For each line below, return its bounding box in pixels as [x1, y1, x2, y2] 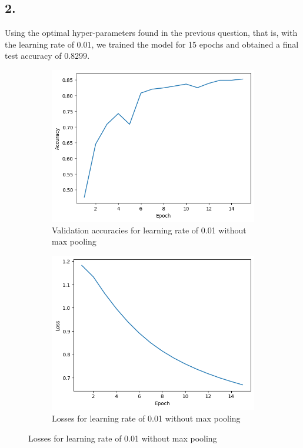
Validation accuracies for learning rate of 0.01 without [52, 223, 247, 236]
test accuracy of [5, 49, 62, 62]
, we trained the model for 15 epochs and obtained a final [91, 38, 299, 50]
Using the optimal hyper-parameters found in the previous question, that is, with [5, 26, 298, 39]
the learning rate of [5, 38, 74, 50]
